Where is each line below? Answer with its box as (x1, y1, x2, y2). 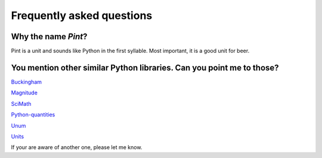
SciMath (11, 100, 32, 107)
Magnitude (11, 89, 38, 96)
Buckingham (11, 78, 42, 86)
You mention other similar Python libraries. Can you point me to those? (11, 62, 280, 72)
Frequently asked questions (11, 9, 153, 22)
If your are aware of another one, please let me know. (11, 144, 143, 151)
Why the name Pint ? (11, 31, 88, 42)
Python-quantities (11, 111, 55, 118)
